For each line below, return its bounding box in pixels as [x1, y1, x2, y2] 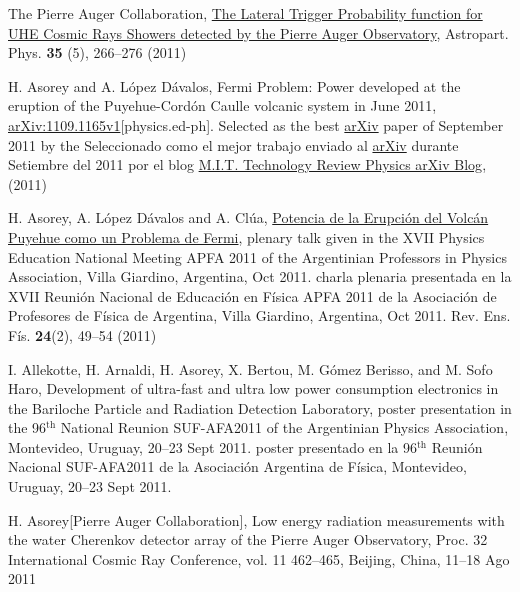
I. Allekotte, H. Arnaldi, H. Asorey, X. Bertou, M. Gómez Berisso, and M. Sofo [8, 358, 493, 379]
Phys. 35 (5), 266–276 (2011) [8, 42, 187, 63]
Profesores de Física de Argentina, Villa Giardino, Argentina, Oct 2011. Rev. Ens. [8, 305, 511, 326]
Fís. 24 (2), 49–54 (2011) [8, 324, 157, 345]
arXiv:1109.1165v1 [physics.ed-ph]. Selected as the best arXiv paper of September [8, 114, 504, 135]
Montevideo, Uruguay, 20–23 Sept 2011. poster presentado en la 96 [8, 436, 418, 457]
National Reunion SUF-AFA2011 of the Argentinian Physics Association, [60, 417, 509, 438]
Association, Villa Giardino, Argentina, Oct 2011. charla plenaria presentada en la [8, 266, 512, 287]
